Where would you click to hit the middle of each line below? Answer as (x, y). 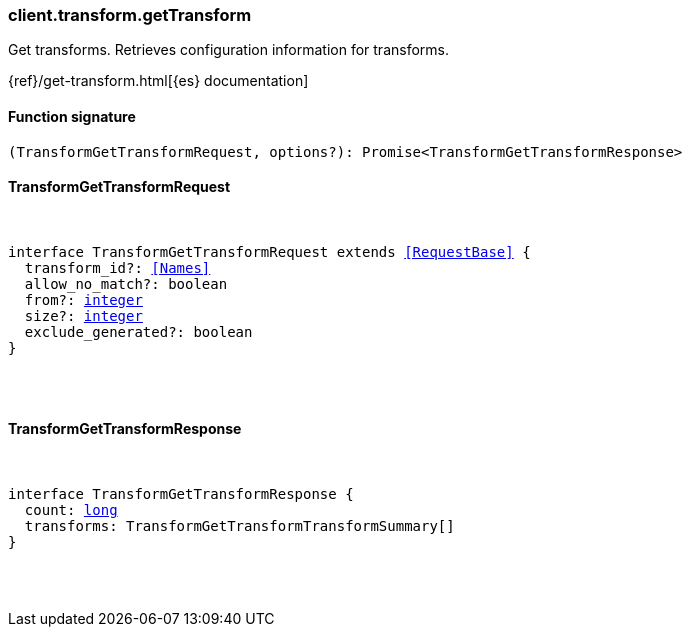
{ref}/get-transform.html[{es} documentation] (158, 81)
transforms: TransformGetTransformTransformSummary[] (239, 526)
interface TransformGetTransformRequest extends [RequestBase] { (269, 251)
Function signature (72, 116)
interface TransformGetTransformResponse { (181, 494)
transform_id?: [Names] (117, 267)
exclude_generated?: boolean (138, 331)
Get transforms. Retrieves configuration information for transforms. (229, 50)
